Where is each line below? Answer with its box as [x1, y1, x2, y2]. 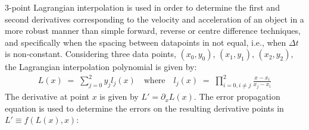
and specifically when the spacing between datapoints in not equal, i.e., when [5, 36, 286, 48]
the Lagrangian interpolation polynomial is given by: [5, 61, 197, 73]
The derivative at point [5, 90, 89, 103]
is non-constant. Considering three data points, [5, 47, 176, 60]
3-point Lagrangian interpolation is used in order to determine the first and [5, 1, 280, 13]
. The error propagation [193, 90, 280, 103]
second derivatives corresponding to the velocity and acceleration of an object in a [5, 12, 304, 25]
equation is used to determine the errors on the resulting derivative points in [5, 102, 284, 114]
